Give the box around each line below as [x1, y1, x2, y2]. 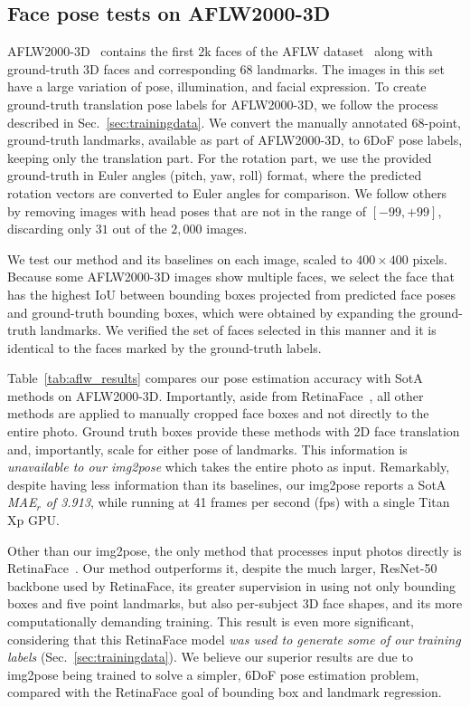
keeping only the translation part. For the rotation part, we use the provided [7, 148, 432, 167]
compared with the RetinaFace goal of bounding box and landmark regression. [7, 683, 442, 702]
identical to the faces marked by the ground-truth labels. [7, 338, 322, 357]
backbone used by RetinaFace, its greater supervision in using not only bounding [7, 576, 456, 595]
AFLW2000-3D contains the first [7, 42, 194, 61]
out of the [112, 219, 167, 238]
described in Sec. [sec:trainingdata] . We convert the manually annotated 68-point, [7, 112, 461, 131]
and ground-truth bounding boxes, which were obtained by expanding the [7, 302, 416, 321]
